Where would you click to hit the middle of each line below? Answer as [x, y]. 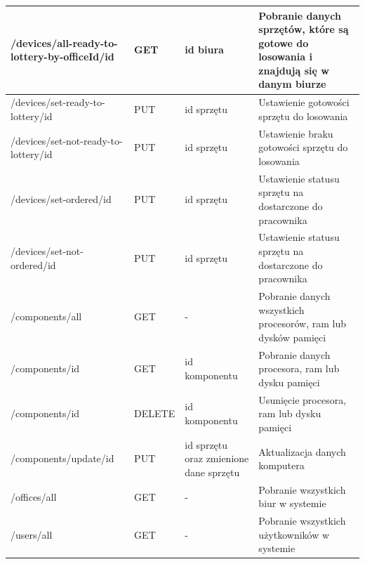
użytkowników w [294, 534]
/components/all [46, 316]
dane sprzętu [212, 472]
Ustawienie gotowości [304, 102]
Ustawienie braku [296, 133]
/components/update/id [62, 458]
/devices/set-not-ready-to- [67, 140]
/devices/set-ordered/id [61, 199]
